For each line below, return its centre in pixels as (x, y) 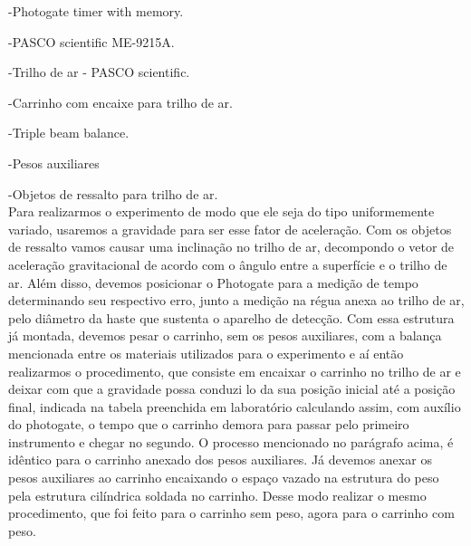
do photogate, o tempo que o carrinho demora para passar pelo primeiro (209, 424)
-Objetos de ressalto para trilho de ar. (113, 193)
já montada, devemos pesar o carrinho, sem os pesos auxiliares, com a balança (225, 335)
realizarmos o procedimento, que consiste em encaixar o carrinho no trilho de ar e (235, 371)
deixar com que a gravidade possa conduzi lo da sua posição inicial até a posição (232, 389)
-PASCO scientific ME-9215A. (91, 41)
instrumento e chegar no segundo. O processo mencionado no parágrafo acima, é (231, 441)
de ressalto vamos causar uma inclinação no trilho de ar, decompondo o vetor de (231, 247)
